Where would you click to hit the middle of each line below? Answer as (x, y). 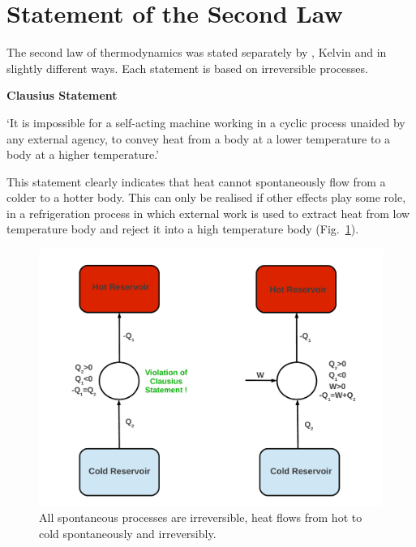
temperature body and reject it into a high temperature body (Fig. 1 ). (183, 229)
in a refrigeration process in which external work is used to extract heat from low (208, 213)
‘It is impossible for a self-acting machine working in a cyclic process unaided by (206, 122)
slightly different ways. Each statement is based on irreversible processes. (187, 68)
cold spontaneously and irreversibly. (128, 533)
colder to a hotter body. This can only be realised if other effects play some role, (206, 197)
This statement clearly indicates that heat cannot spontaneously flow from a (196, 181)
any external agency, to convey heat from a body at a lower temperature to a (199, 138)
